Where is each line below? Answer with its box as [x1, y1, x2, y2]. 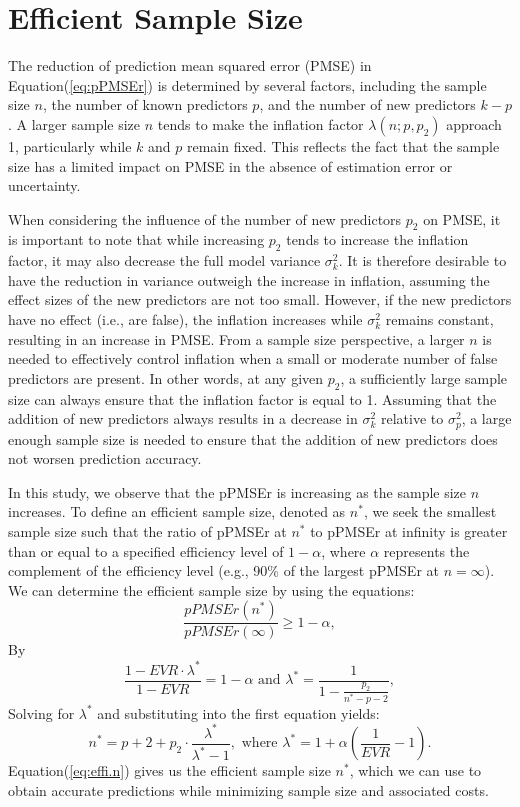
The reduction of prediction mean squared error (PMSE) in [8, 55, 372, 76]
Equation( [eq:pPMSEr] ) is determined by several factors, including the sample [8, 74, 487, 95]
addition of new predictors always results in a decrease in [8, 408, 358, 429]
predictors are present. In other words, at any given [8, 367, 324, 388]
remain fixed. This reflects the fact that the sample [186, 135, 500, 156]
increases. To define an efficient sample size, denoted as [8, 501, 346, 522]
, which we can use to [349, 760, 482, 781]
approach [446, 113, 502, 134]
